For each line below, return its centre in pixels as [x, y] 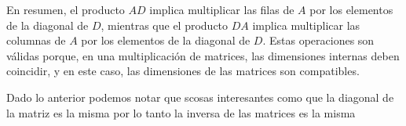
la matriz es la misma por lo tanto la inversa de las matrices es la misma [181, 112]
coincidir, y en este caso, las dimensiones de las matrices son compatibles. [183, 71]
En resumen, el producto [66, 9]
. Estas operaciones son [318, 40]
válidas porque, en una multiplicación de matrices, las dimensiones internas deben [203, 55]
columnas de [36, 40]
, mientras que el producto [165, 25]
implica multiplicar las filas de [222, 9]
